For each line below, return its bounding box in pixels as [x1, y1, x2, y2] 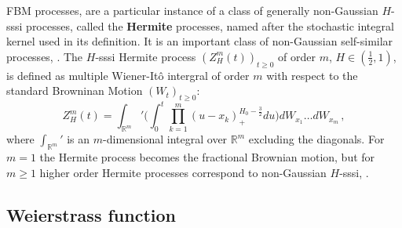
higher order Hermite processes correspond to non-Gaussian [39, 164, 327, 180]
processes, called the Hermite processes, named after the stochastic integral [26, 17, 394, 34]
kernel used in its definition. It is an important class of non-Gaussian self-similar [6, 33, 393, 49]
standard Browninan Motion [6, 82, 143, 99]
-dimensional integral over [103, 131, 228, 147]
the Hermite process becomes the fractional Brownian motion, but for [39, 149, 375, 165]
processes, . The [6, 48, 83, 64]
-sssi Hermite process [95, 48, 196, 64]
